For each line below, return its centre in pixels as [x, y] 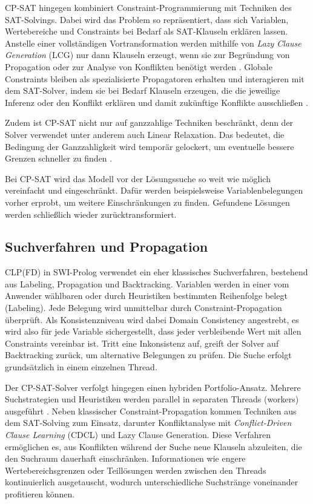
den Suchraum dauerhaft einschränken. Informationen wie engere [125, 458]
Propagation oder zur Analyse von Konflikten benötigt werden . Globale [139, 66]
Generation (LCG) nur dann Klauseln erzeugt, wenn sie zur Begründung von [147, 55]
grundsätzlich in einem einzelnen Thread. [81, 367]
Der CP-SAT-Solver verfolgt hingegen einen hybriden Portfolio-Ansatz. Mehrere [153, 387]
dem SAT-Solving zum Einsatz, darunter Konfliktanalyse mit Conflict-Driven [148, 423]
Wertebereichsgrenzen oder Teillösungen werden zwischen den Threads [136, 470]
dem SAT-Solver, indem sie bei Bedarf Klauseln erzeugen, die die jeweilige [143, 90]
